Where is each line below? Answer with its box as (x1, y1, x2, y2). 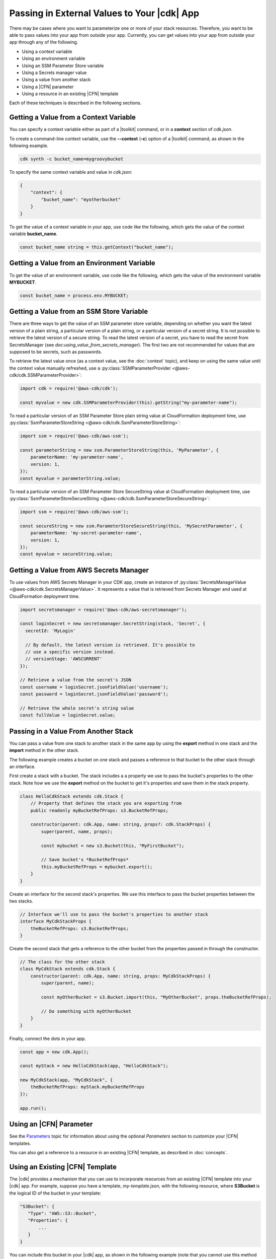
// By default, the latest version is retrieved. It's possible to (25, 642, 195, 648)
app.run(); (20, 1105, 47, 1111)
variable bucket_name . (9, 231, 58, 237)
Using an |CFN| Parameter (9, 1120, 93, 1129)
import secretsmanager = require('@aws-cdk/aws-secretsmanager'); (20, 607, 187, 612)
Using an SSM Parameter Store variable (22, 62, 104, 68)
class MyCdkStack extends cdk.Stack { (20, 966, 116, 972)
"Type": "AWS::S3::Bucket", (28, 1211, 98, 1216)
